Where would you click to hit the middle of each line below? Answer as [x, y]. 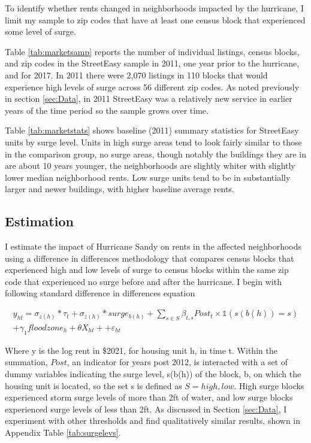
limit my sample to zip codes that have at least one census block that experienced [155, 19]
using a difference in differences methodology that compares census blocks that [150, 258]
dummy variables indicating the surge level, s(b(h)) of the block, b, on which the [153, 373]
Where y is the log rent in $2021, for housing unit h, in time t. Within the [141, 350]
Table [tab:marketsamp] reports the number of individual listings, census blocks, [152, 51]
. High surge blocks [269, 385]
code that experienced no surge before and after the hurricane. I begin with [143, 281]
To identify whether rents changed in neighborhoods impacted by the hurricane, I [154, 8]
